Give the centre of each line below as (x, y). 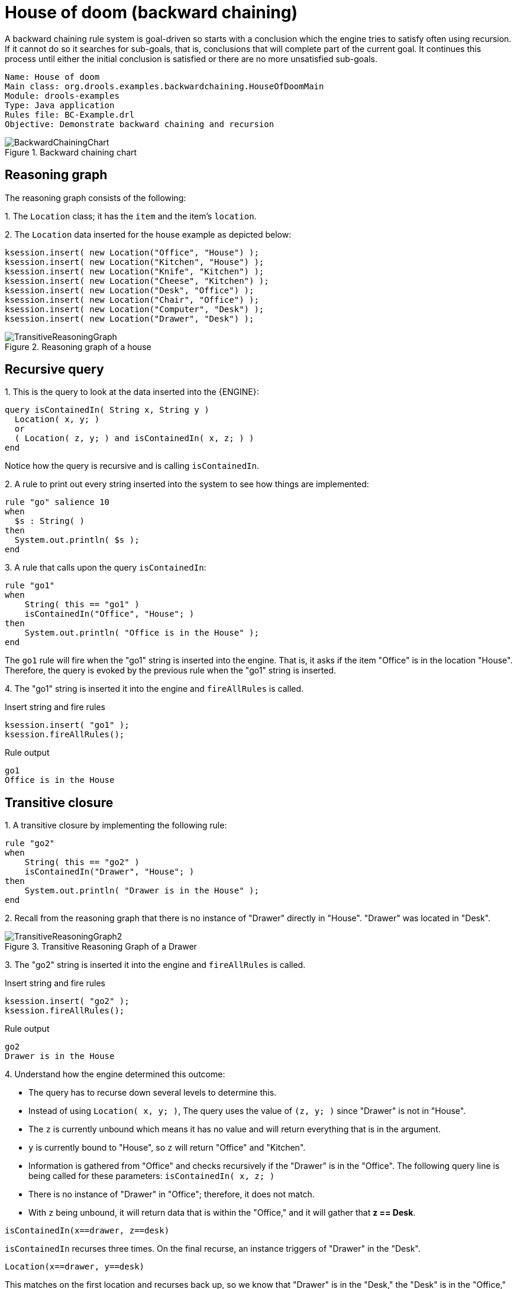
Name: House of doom (52, 77)
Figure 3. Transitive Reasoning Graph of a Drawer (101, 947)
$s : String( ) (49, 521)
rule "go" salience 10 (57, 502)
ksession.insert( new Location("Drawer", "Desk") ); (130, 318)
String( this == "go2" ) (82, 862)
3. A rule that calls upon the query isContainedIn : (106, 568)
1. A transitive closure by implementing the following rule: (116, 825)
